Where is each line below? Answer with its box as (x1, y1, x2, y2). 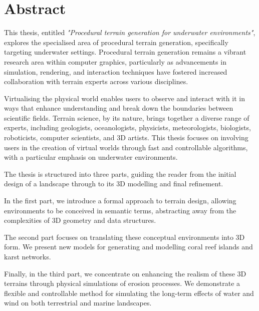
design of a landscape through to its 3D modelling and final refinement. (4, 178, 223, 189)
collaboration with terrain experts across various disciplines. (4, 76, 188, 87)
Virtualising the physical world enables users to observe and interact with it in (4, 93, 245, 103)
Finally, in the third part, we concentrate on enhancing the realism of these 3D (4, 268, 246, 278)
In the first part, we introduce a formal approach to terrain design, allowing (4, 195, 236, 206)
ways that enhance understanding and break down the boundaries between (4, 103, 233, 113)
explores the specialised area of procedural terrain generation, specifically (4, 37, 228, 47)
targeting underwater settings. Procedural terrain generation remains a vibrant (4, 47, 246, 57)
